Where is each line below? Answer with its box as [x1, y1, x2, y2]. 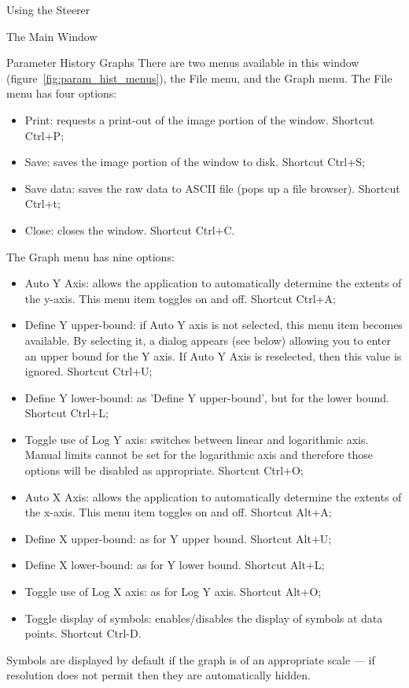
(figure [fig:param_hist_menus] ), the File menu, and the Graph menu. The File [6, 69, 392, 86]
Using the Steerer [6, 2, 90, 17]
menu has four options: [6, 85, 117, 102]
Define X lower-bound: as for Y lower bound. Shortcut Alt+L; [24, 557, 325, 573]
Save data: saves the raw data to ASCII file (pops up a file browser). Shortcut [24, 179, 400, 196]
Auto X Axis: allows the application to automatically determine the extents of [24, 488, 402, 505]
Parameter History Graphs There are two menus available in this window [6, 54, 359, 71]
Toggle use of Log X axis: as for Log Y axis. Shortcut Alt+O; [24, 583, 322, 600]
